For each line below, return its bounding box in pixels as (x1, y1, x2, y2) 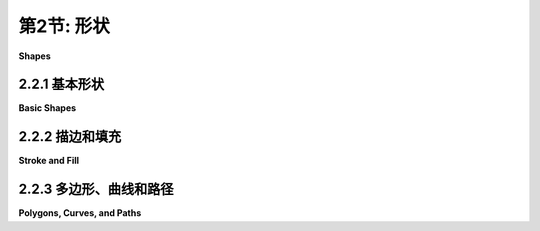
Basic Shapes (18, 102, 77, 114)
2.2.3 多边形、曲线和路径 (18, 181, 174, 198)
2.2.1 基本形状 (18, 76, 105, 93)
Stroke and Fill (18, 155, 80, 167)
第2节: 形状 (18, 15, 110, 37)
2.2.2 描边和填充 (18, 128, 122, 145)
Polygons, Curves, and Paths (18, 207, 142, 219)
